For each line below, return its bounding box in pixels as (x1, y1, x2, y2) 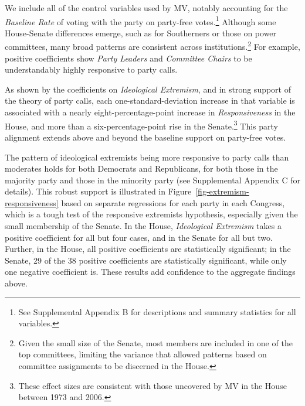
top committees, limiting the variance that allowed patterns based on (18, 348, 267, 360)
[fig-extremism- (195, 185, 249, 197)
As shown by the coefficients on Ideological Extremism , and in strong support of (5, 83, 292, 95)
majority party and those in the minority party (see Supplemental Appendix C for (5, 173, 301, 186)
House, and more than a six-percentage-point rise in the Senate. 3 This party (5, 118, 278, 132)
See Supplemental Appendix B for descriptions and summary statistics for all (18, 305, 296, 318)
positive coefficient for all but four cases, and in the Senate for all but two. (5, 231, 273, 243)
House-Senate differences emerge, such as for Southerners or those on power (5, 26, 277, 39)
